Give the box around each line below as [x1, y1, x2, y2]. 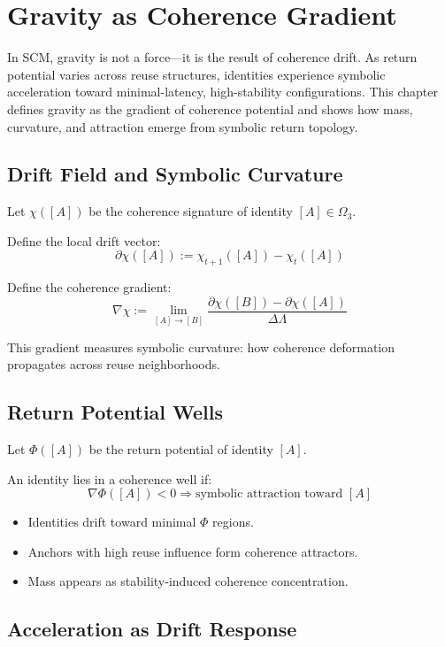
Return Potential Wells [7, 398, 224, 426]
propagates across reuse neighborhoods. [7, 355, 220, 374]
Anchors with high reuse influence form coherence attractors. [27, 542, 358, 560]
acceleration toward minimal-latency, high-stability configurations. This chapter [7, 82, 438, 101]
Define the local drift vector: [7, 231, 161, 250]
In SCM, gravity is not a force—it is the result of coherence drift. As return [7, 48, 418, 66]
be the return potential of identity [88, 439, 273, 458]
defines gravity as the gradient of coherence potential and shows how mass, [7, 99, 413, 118]
